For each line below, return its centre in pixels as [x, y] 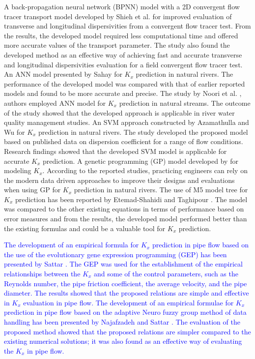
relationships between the [42, 274]
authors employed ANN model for [55, 103]
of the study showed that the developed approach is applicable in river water [119, 112]
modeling [18, 170]
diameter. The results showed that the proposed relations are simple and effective [127, 293]
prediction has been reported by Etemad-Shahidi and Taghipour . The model [131, 199]
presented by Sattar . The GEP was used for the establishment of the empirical [123, 264]
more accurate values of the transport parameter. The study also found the [117, 45]
